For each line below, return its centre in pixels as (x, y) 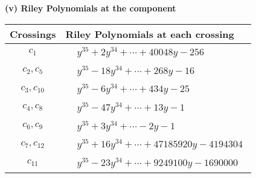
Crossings (33, 34)
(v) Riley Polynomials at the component (91, 8)
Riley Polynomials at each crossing (150, 34)
